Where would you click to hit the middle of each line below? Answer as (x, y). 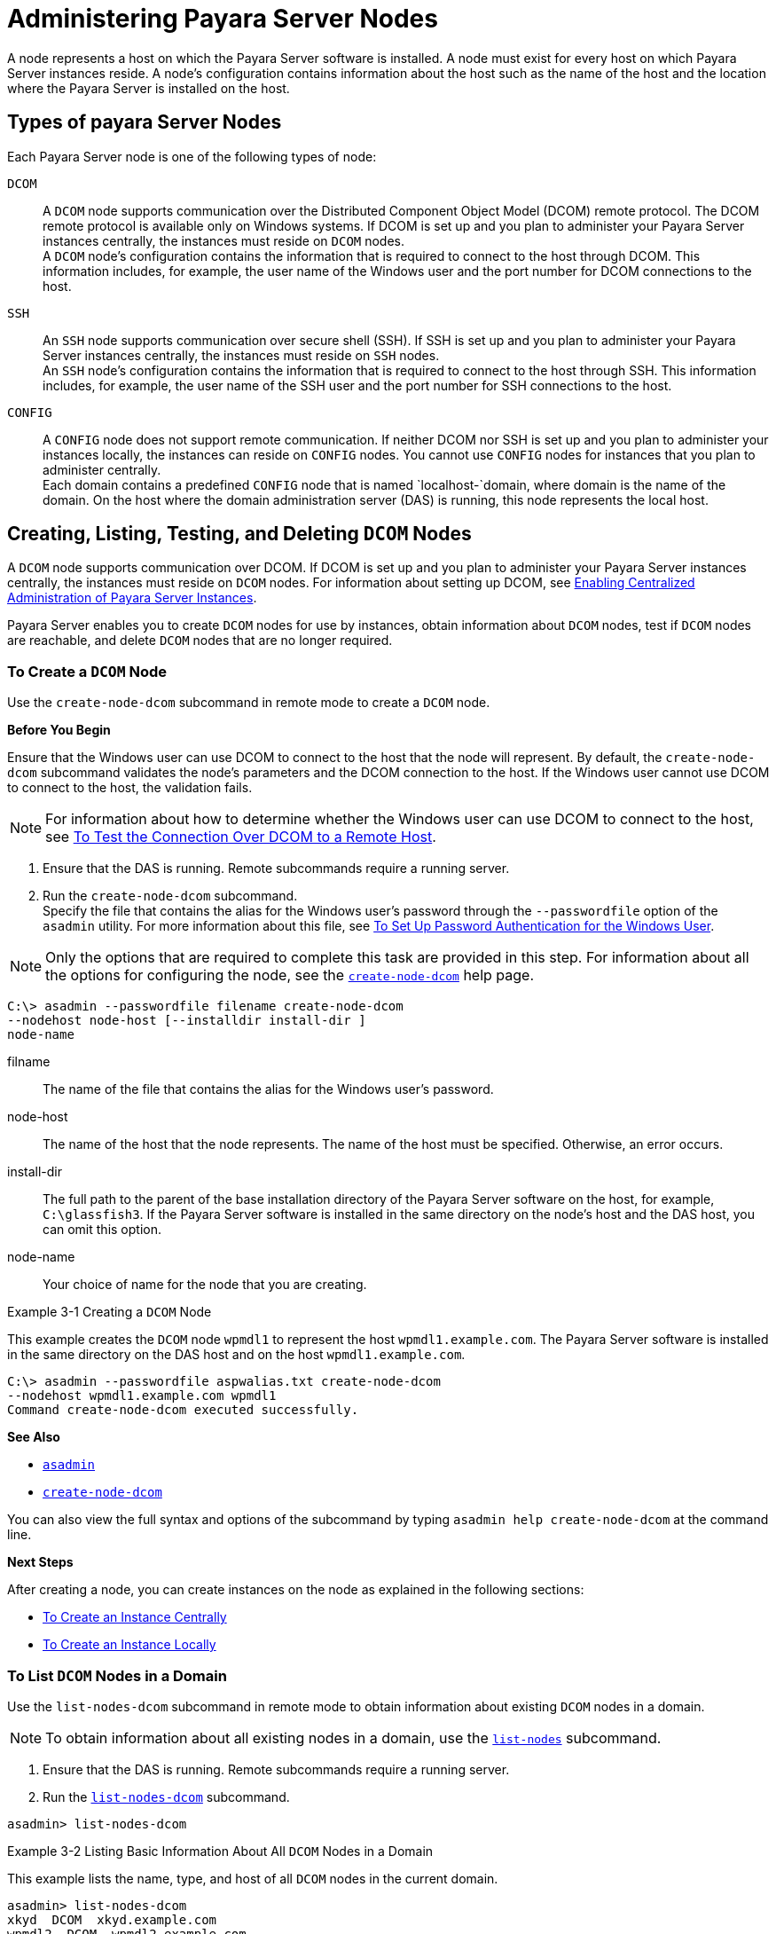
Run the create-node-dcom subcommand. (170, 896)
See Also (34, 1437)
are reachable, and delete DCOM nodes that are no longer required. (200, 641)
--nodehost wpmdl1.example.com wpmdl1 (142, 1396)
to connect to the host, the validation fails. (130, 788)
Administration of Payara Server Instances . (132, 598)
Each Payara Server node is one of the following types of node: (192, 156)
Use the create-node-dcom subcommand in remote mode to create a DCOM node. (249, 703)
